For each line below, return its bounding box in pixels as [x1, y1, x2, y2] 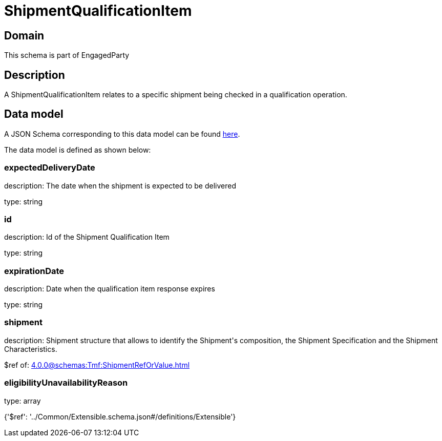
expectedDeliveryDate [4, 162, 95, 173]
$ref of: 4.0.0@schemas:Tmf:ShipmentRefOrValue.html [4, 360, 190, 369]
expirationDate [4, 265, 65, 276]
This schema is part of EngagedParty [4, 51, 130, 60]
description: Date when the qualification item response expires [4, 284, 215, 293]
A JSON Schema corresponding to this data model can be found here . [4, 129, 240, 138]
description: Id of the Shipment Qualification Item [4, 233, 170, 242]
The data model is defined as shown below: [4, 145, 151, 154]
